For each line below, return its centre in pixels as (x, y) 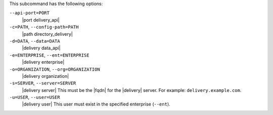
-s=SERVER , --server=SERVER (43, 83)
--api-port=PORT (30, 13)
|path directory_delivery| (48, 34)
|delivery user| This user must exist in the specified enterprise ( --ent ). (96, 104)
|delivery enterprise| (43, 62)
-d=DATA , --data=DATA (35, 41)
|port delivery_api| (41, 20)
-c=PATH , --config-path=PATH (44, 27)
